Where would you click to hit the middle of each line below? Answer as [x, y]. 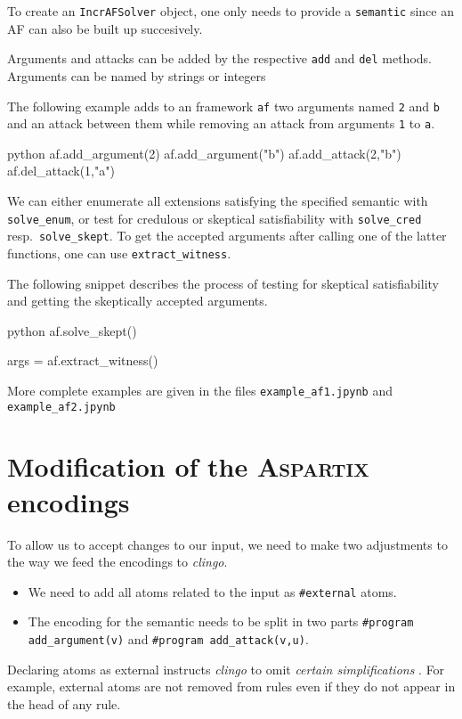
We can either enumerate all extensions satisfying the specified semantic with [218, 200]
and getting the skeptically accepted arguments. [138, 301]
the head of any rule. [64, 703]
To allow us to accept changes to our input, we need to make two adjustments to [227, 544]
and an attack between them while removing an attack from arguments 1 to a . [221, 123]
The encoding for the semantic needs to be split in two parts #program [221, 621]
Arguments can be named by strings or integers [137, 75]
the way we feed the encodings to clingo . [118, 562]
